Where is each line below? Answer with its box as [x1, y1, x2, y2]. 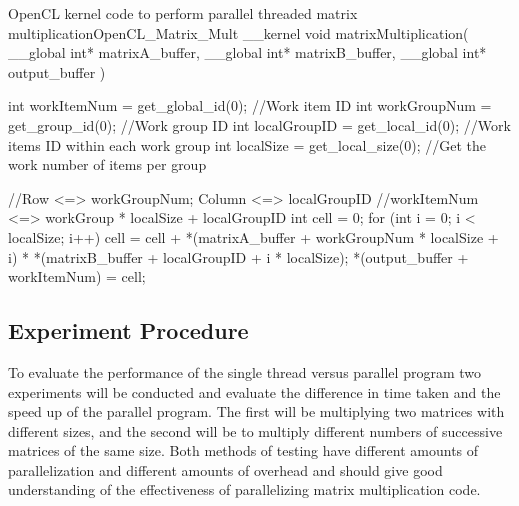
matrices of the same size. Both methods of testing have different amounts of [8, 440, 479, 461]
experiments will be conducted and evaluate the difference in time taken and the [8, 381, 501, 402]
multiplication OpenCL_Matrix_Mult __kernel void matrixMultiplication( [8, 22, 469, 43]
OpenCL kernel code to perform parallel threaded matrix [8, 3, 358, 23]
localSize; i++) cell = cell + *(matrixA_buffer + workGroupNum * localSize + [8, 226, 499, 247]
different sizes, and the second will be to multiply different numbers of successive [8, 420, 503, 441]
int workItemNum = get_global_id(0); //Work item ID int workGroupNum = [8, 95, 492, 116]
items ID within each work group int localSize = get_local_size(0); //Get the [8, 134, 487, 155]
